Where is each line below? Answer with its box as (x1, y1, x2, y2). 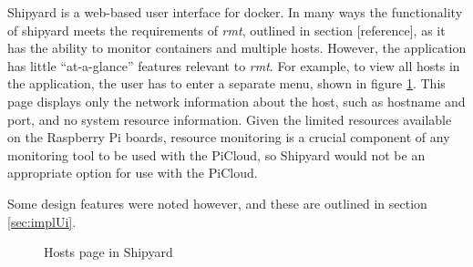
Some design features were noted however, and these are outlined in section (7, 193, 427, 212)
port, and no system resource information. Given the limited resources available (7, 109, 452, 128)
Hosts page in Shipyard (44, 242, 173, 262)
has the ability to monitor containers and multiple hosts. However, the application (7, 38, 467, 57)
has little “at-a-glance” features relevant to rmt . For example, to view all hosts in (7, 56, 460, 75)
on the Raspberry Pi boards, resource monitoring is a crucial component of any (7, 128, 450, 147)
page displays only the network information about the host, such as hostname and (7, 91, 466, 110)
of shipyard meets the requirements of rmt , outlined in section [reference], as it (7, 20, 446, 39)
